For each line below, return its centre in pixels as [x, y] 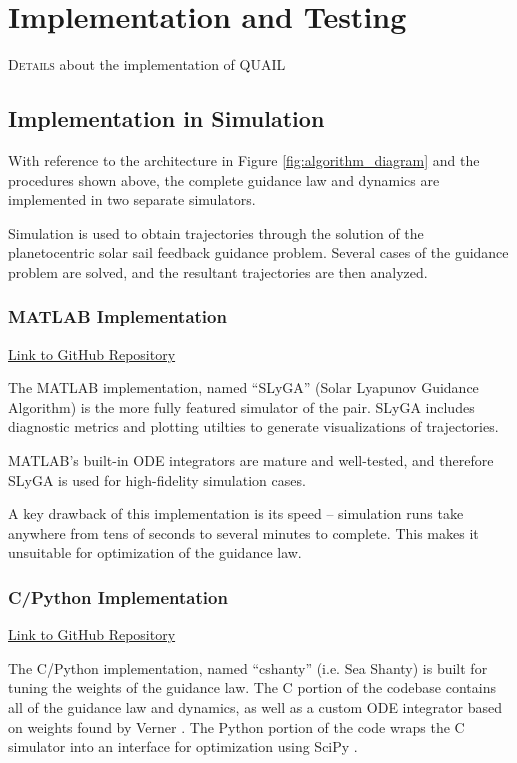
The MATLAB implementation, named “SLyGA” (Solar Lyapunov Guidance [243, 387]
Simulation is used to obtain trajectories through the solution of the [216, 232]
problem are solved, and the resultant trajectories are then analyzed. [218, 271]
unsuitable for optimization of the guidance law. [155, 552]
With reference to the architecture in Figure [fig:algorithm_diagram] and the [244, 159]
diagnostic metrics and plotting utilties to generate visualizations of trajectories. [253, 426]
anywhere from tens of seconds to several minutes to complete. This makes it [243, 532]
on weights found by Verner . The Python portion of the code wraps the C [236, 726]
